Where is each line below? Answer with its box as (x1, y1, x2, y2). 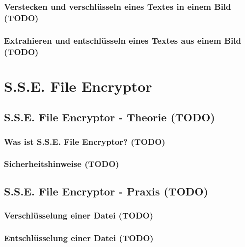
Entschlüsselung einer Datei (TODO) (4, 231, 154, 244)
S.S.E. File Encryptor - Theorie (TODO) (4, 110, 215, 125)
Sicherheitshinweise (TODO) (4, 158, 119, 170)
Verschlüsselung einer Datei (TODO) (4, 209, 154, 221)
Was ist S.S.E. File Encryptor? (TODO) (4, 135, 165, 147)
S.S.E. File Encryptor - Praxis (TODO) (4, 183, 208, 198)
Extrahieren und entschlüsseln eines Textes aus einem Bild (4, 34, 241, 46)
